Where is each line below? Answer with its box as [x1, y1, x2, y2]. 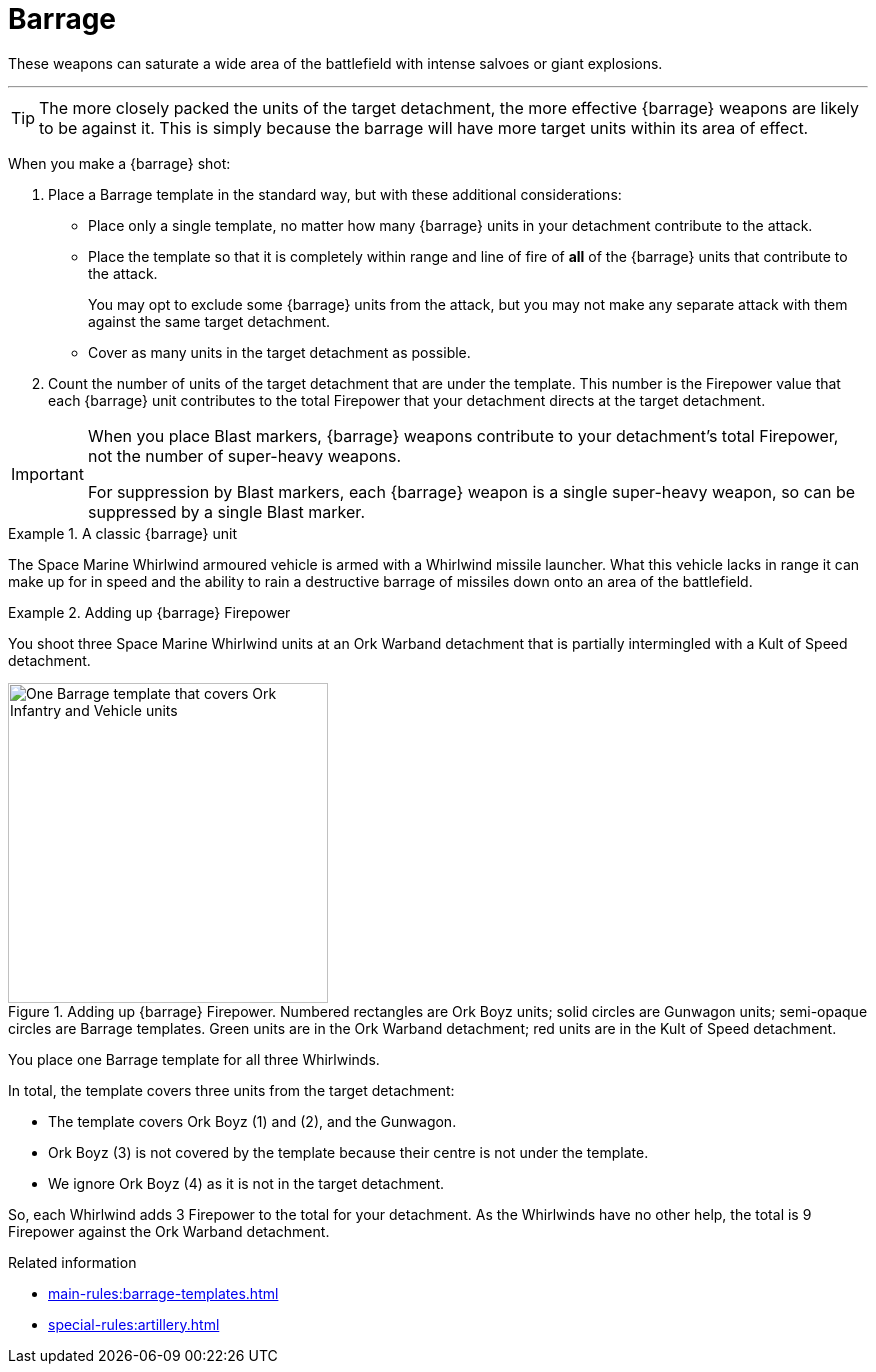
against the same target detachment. [88, 312, 331, 330]
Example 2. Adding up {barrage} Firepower [8, 603, 291, 621]
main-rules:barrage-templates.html [48, 1284, 279, 1302]
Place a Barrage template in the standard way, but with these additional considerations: [48, 185, 622, 203]
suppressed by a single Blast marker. [87, 501, 365, 522]
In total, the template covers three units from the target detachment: [8, 1081, 455, 1099]
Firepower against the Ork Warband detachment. [8, 1222, 330, 1240]
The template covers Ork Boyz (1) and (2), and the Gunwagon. [48, 1112, 457, 1130]
